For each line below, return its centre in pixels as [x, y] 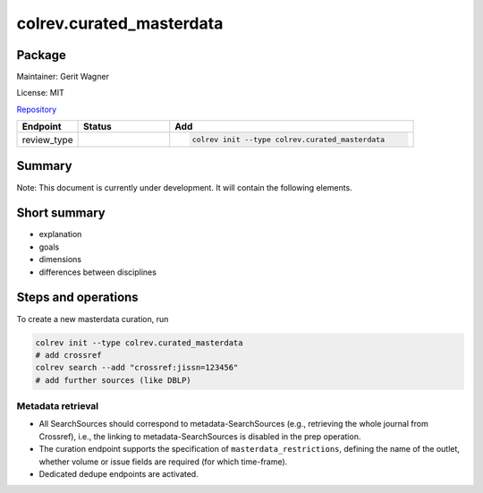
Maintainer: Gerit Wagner [63, 77]
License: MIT [40, 93]
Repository [37, 109]
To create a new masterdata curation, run [93, 319]
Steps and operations [77, 297]
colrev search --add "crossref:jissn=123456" [137, 368]
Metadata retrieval [58, 406]
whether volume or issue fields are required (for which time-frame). [163, 462]
